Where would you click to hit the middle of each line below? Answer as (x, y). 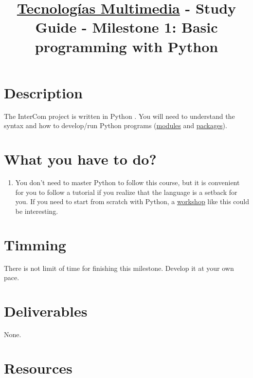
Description (44, 92)
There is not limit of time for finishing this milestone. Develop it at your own (119, 268)
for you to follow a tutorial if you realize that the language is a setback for (126, 192)
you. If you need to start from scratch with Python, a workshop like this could (132, 201)
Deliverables (46, 311)
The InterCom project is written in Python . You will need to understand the (119, 116)
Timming (35, 244)
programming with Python (126, 46)
